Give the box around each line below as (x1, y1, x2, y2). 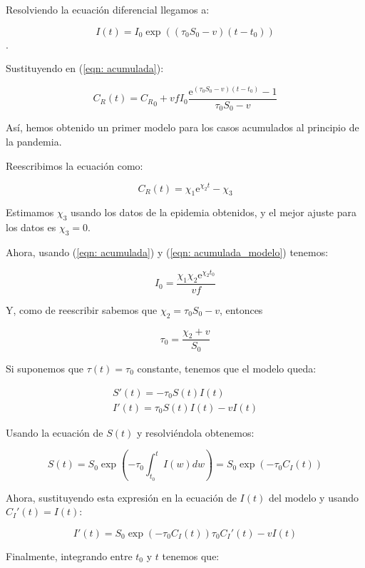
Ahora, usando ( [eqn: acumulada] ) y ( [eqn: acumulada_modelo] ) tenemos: (6, 244, 329, 259)
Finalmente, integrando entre (6, 548, 133, 563)
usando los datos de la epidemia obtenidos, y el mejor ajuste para (71, 205, 357, 220)
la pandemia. (6, 133, 62, 148)
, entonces (220, 302, 263, 317)
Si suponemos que (6, 360, 84, 375)
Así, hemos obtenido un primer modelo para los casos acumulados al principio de (6, 120, 359, 135)
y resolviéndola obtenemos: (137, 425, 255, 440)
